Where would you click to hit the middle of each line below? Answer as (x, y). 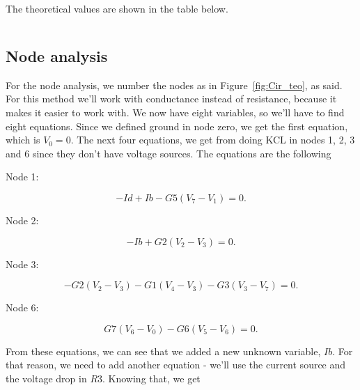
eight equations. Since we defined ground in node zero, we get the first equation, (177, 126)
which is (23, 140)
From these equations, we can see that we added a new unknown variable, (163, 351)
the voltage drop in (46, 378)
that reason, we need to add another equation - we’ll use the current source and (176, 365)
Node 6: (22, 307)
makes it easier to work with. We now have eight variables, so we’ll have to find (175, 112)
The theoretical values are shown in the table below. (117, 8)
